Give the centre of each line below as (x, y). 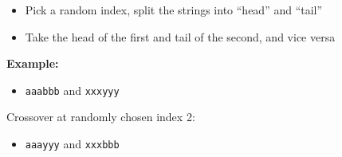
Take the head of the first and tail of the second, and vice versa (180, 36)
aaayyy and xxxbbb (72, 144)
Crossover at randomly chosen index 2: (101, 117)
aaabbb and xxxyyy (72, 90)
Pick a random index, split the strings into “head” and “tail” (174, 10)
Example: (33, 63)
